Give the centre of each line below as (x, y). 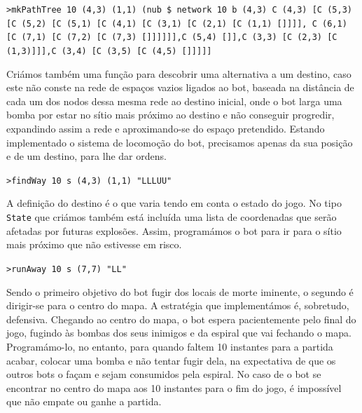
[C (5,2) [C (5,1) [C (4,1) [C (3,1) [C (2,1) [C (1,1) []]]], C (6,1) (177, 23)
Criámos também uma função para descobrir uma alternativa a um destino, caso (179, 73)
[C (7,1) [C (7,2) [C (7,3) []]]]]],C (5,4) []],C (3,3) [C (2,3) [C (172, 38)
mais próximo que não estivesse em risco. (94, 244)
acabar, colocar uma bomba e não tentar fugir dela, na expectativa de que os (171, 360)
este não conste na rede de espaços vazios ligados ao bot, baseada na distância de (180, 87)
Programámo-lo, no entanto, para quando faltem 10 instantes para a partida (170, 346)
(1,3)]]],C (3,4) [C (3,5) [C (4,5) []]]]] (109, 51)
